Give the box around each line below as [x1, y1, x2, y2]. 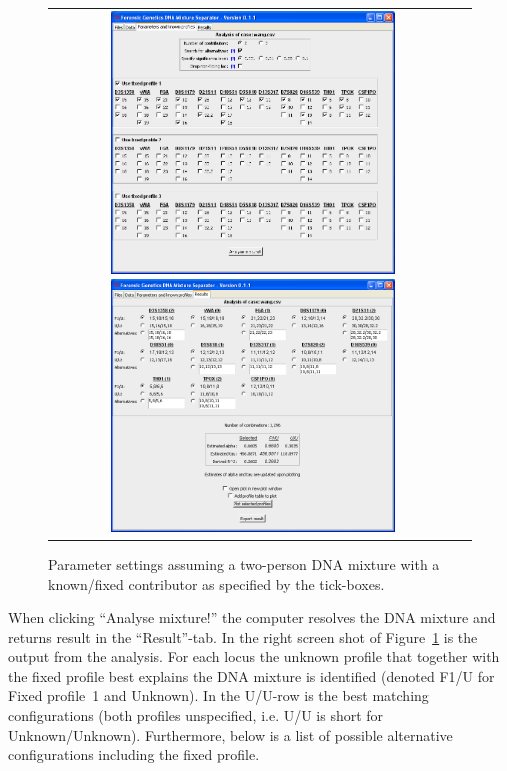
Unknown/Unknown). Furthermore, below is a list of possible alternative [8, 724, 453, 745]
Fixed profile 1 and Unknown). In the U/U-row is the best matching [8, 685, 429, 706]
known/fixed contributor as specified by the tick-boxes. [48, 573, 385, 594]
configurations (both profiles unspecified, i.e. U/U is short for [8, 705, 384, 726]
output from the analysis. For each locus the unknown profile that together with [8, 646, 500, 667]
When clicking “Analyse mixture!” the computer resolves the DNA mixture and [8, 607, 496, 628]
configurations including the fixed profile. [8, 744, 260, 765]
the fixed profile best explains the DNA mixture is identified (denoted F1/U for [8, 665, 495, 686]
